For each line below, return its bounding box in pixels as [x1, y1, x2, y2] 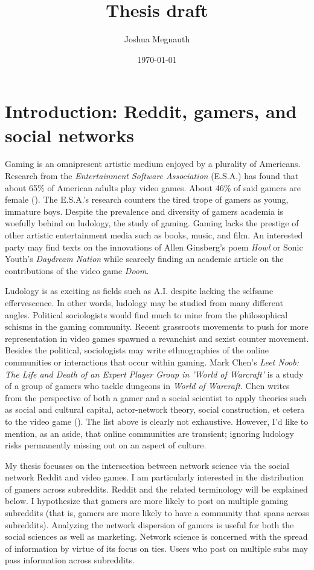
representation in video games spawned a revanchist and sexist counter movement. [5, 332, 309, 344]
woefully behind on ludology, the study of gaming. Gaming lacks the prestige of [5, 217, 299, 229]
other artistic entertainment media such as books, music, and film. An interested [5, 229, 303, 241]
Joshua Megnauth [124, 33, 190, 45]
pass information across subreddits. [5, 554, 135, 566]
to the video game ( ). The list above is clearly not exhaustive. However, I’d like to [5, 414, 309, 427]
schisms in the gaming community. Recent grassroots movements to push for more [5, 320, 309, 333]
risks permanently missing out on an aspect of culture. [5, 439, 207, 451]
